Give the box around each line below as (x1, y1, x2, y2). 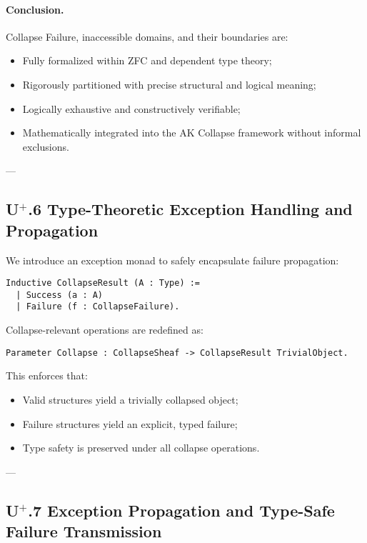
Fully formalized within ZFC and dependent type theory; (22, 53, 272, 68)
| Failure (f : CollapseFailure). (16, 302, 180, 312)
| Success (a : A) (16, 289, 104, 300)
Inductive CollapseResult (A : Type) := (6, 278, 201, 289)
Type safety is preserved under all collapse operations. (22, 440, 260, 455)
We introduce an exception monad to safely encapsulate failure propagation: (6, 252, 339, 267)
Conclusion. (6, 1, 64, 16)
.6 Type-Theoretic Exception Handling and (28, 198, 353, 220)
